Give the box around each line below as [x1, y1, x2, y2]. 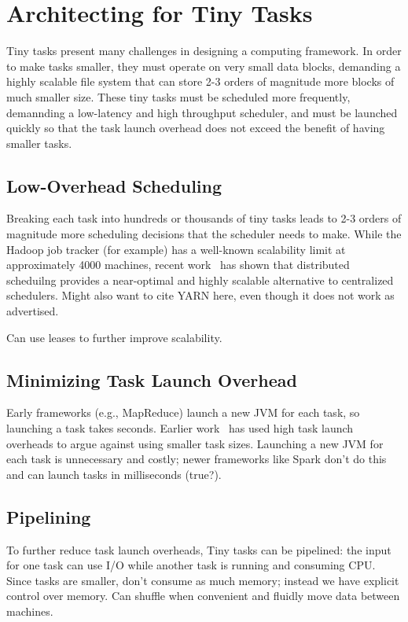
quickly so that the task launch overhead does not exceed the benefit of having [6, 120, 385, 136]
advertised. [6, 303, 59, 319]
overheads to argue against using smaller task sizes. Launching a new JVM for [6, 435, 384, 451]
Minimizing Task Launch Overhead [6, 367, 297, 392]
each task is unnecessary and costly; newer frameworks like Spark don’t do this [6, 451, 387, 467]
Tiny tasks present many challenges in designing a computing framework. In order [6, 42, 402, 59]
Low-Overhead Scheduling [6, 173, 222, 197]
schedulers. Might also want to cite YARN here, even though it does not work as [6, 287, 395, 304]
